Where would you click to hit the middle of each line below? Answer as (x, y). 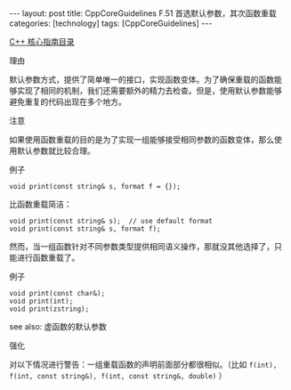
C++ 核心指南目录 (42, 41)
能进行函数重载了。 (44, 257)
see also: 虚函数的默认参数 (58, 326)
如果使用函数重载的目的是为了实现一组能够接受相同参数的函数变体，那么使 (145, 139)
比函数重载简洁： (40, 204)
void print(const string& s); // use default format (111, 221)
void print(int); (41, 301)
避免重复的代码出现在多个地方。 (68, 102)
